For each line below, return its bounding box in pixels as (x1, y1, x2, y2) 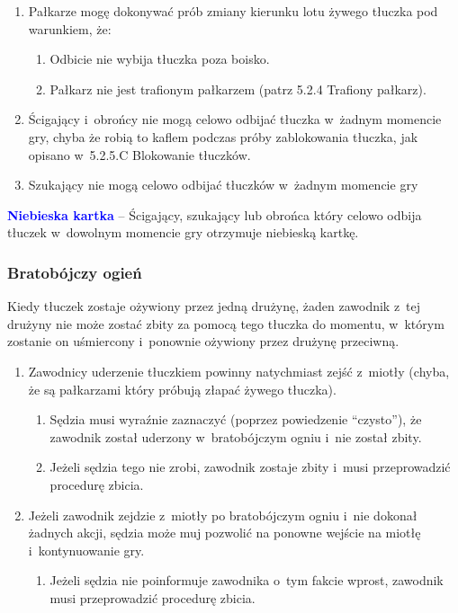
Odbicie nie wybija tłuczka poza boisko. (49, 49, 270, 68)
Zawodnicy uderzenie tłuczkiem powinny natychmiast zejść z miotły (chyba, (28, 361, 450, 380)
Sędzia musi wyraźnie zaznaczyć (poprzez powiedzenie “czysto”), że (49, 410, 422, 429)
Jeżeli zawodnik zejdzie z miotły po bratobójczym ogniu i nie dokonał (28, 505, 418, 524)
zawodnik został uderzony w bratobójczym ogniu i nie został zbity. (49, 427, 422, 446)
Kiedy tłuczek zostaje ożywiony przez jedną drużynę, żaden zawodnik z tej (7, 297, 421, 315)
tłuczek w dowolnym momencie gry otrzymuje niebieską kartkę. (7, 223, 359, 242)
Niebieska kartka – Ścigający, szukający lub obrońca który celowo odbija (7, 205, 422, 224)
